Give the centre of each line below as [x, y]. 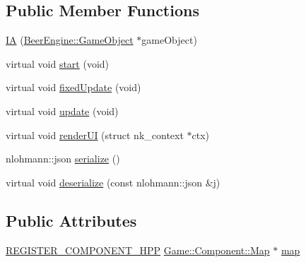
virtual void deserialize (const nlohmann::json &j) [113, 182]
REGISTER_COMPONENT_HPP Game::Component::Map [138, 250]
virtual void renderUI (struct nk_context [95, 135]
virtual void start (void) [58, 63]
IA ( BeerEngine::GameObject [70, 40]
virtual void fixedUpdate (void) [73, 87]
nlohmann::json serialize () [63, 159]
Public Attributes [71, 220]
